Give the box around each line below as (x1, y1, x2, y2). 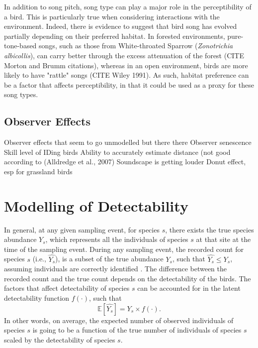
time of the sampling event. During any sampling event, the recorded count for (4, 243, 244, 254)
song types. (4, 89, 38, 100)
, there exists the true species (165, 224, 254, 234)
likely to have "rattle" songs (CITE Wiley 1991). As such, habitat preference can (4, 70, 249, 80)
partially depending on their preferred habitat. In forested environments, (4, 30, 225, 41)
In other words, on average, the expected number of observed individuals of (4, 315, 234, 325)
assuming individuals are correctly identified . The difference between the (4, 263, 227, 274)
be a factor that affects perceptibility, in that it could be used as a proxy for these (4, 79, 254, 90)
